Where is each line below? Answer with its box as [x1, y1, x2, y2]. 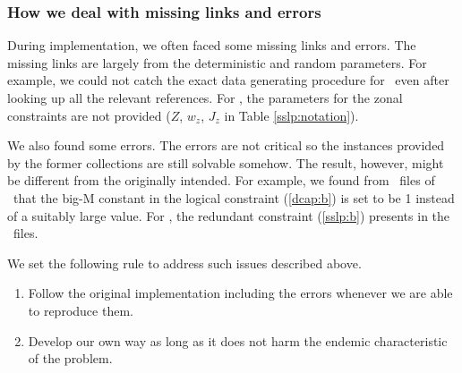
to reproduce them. [28, 301, 133, 319]
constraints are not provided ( [7, 106, 171, 124]
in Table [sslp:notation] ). [224, 106, 359, 124]
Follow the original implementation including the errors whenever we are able [28, 284, 453, 302]
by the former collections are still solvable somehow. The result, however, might [7, 153, 444, 172]
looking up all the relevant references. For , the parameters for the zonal [7, 89, 403, 106]
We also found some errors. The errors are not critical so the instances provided [7, 136, 445, 155]
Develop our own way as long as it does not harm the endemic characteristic [28, 331, 448, 350]
